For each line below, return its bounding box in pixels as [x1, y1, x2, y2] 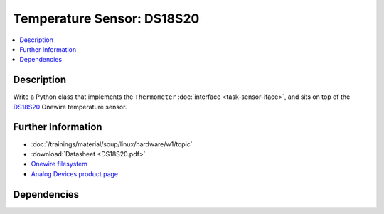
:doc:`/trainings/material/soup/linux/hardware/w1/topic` [31, 139, 193, 149]
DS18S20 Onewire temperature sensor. [13, 102, 127, 111]
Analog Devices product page [31, 169, 119, 178]
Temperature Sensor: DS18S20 [13, 11, 200, 26]
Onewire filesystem [31, 160, 88, 168]
